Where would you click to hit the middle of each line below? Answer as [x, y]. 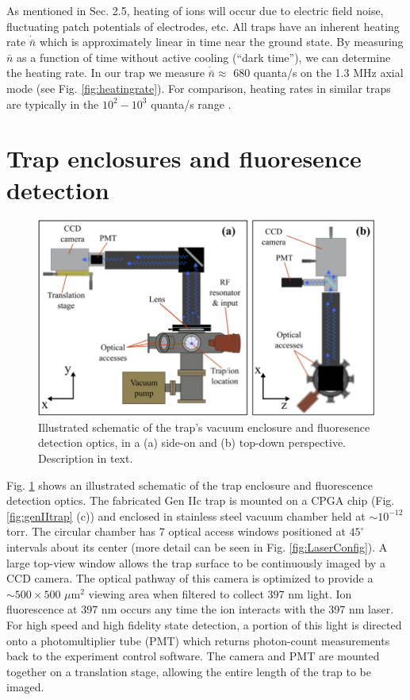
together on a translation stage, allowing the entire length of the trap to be [189, 671]
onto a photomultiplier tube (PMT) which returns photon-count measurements [198, 640]
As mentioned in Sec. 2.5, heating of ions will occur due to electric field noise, [195, 10]
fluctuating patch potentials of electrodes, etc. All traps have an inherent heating [203, 26]
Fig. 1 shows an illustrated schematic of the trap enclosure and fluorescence [190, 485]
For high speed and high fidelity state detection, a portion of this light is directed [204, 624]
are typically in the [53, 104]
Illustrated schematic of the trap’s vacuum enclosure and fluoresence [204, 427]
